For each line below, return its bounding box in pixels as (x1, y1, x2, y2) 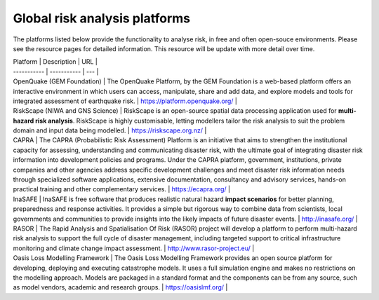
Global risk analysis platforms (13, 11, 191, 26)
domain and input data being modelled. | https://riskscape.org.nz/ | (13, 126, 207, 135)
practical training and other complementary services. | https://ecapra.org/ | (13, 185, 231, 193)
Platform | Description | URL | (13, 57, 98, 66)
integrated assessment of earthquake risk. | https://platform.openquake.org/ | (13, 97, 238, 105)
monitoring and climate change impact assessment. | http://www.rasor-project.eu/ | (13, 244, 255, 252)
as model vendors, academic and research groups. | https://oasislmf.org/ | (13, 283, 228, 292)
